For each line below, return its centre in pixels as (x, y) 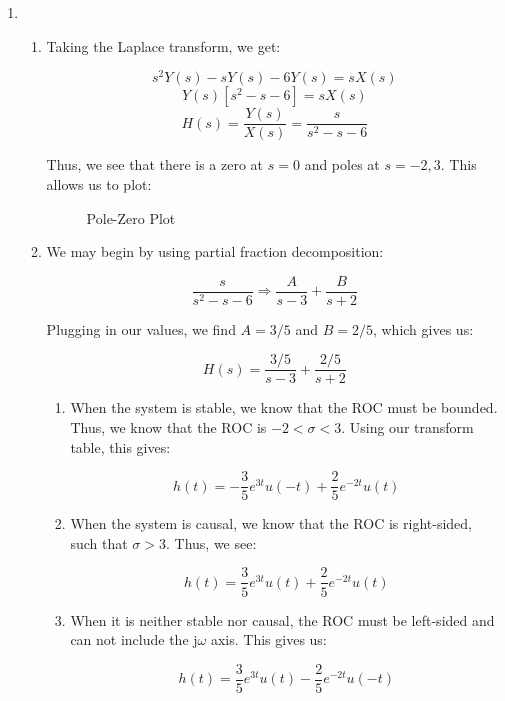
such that (99, 542)
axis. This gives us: (268, 639)
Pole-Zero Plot (131, 217)
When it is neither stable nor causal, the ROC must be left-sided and (282, 619)
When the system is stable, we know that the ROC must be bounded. (284, 407)
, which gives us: (423, 328)
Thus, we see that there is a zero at (155, 164)
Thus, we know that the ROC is (168, 427)
